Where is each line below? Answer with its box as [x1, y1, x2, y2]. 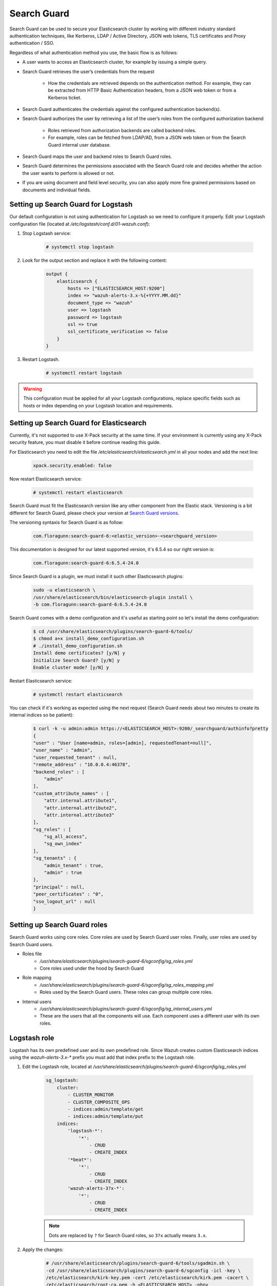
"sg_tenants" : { [33, 855, 77, 861]
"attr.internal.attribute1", [44, 798, 117, 803]
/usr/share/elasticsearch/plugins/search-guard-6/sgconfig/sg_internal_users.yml [39, 1006, 212, 1012]
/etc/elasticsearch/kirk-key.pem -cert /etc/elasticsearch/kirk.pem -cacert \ [46, 1275, 249, 1281]
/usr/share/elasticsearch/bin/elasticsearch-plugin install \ [33, 594, 193, 600]
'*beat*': [67, 1156, 92, 1163]
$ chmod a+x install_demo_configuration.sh [33, 636, 145, 641]
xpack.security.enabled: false [33, 462, 112, 468]
